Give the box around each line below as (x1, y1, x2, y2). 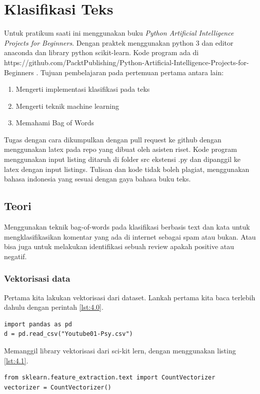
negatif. (4, 251, 27, 261)
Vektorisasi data (4, 272, 70, 285)
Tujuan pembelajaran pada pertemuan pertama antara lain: (40, 67, 224, 77)
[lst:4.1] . (4, 355, 28, 365)
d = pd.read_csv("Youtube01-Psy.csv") (4, 330, 133, 338)
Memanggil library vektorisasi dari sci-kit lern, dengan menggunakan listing (4, 345, 236, 356)
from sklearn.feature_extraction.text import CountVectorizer (4, 374, 215, 381)
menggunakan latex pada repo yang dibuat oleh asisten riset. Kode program (4, 144, 237, 154)
